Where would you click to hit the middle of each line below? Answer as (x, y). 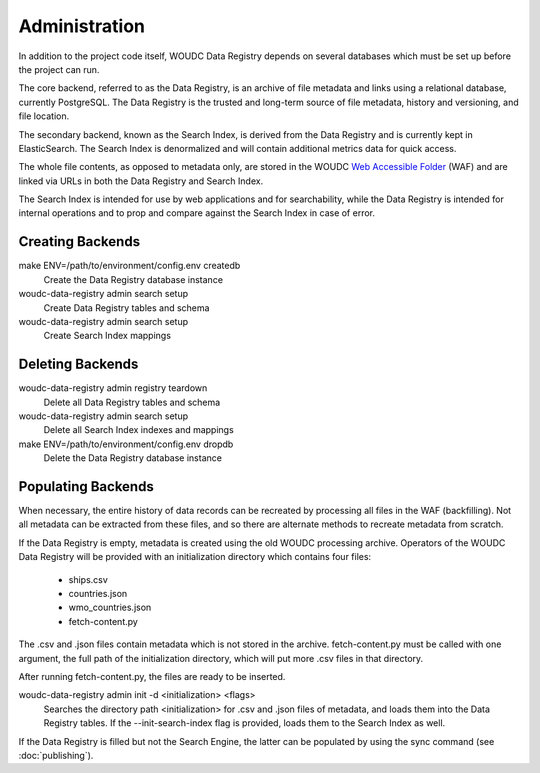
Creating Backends (79, 241)
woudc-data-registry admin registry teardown (113, 388)
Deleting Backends (78, 364)
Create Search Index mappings (107, 336)
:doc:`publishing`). (56, 755)
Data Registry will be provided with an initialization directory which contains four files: (195, 557)
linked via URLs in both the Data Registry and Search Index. (141, 181)
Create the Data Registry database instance (133, 279)
